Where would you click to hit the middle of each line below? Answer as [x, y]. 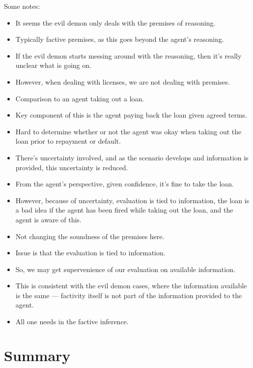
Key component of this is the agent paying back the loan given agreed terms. [131, 115]
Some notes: [22, 6]
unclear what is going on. [53, 65]
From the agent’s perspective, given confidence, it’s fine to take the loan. [125, 184]
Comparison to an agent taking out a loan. [80, 98]
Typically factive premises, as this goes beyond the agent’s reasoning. [120, 39]
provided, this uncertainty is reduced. [72, 167]
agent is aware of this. [48, 219]
